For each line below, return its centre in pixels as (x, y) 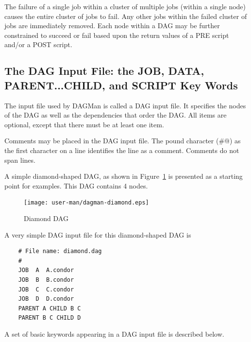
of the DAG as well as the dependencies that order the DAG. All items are (116, 115)
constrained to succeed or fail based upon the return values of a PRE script (117, 35)
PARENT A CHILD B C (50, 308)
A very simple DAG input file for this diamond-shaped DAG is (98, 234)
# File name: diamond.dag (60, 251)
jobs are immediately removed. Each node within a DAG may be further (112, 26)
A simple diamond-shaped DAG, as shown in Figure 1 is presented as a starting (124, 176)
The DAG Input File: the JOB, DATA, (104, 71)
